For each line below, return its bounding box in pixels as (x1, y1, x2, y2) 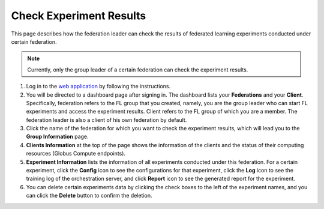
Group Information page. (26, 133, 89, 141)
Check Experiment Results (11, 9, 146, 22)
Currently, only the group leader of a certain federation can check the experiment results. (27, 66, 248, 73)
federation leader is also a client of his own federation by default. (26, 116, 187, 123)
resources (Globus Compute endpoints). (26, 150, 126, 157)
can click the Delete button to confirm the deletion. (26, 192, 152, 199)
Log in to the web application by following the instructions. (26, 83, 171, 90)
